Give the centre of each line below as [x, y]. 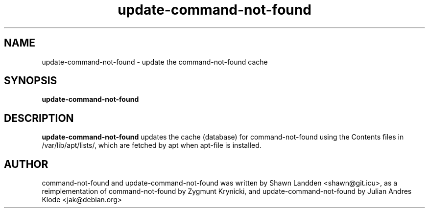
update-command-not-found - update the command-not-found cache [155, 62]
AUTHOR [26, 164]
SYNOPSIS [31, 81]
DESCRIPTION [39, 118]
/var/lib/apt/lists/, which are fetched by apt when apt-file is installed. [152, 145]
